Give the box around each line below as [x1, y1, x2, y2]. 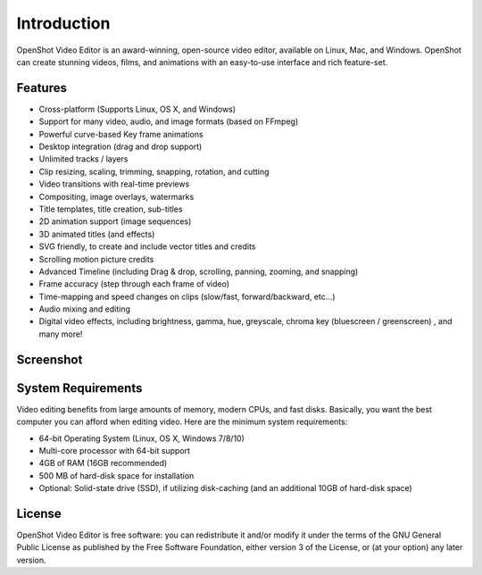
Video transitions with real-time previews [38, 179, 190, 189]
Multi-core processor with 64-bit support [38, 445, 191, 455]
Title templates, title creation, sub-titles [38, 204, 183, 214]
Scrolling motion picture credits [38, 254, 154, 264]
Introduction [16, 13, 111, 33]
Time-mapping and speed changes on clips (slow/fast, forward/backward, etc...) [38, 291, 336, 302]
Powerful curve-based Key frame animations [38, 129, 204, 139]
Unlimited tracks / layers [38, 154, 129, 164]
